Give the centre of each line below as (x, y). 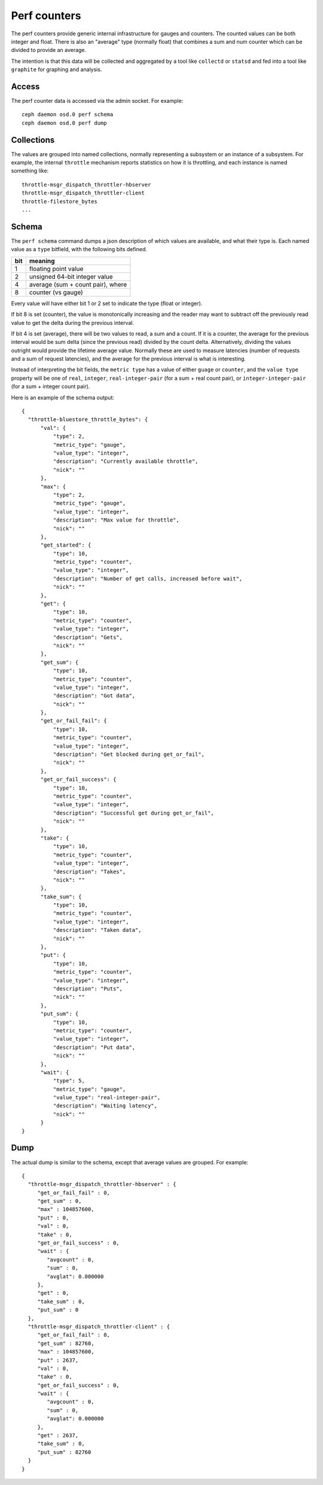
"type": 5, (69, 1081)
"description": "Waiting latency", (105, 1106)
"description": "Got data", (94, 696)
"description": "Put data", (94, 1047)
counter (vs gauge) (56, 292)
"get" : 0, (53, 1293)
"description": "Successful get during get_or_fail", (134, 813)
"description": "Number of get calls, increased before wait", (148, 578)
